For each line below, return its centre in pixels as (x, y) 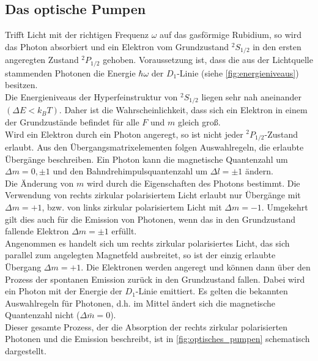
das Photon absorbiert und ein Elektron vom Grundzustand (117, 46)
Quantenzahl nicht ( (43, 315)
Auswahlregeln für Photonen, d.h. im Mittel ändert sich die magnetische (140, 303)
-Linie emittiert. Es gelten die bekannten (212, 291)
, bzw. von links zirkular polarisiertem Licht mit (132, 207)
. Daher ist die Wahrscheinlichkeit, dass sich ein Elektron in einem (183, 110)
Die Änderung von (39, 183)
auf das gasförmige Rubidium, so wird (231, 35)
